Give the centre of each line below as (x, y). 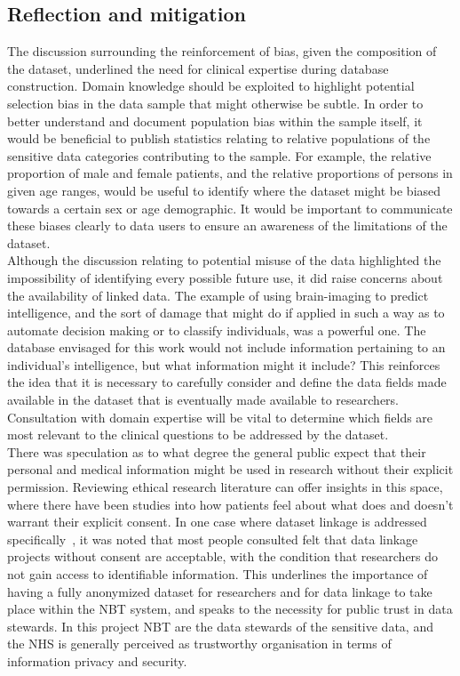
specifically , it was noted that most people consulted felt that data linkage (213, 539)
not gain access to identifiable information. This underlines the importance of (218, 574)
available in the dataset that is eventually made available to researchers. (203, 400)
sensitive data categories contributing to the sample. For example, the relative (219, 155)
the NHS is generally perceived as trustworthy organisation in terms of (199, 644)
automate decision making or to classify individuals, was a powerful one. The (217, 330)
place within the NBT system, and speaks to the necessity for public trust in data (230, 609)
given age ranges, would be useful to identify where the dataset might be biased (224, 190)
